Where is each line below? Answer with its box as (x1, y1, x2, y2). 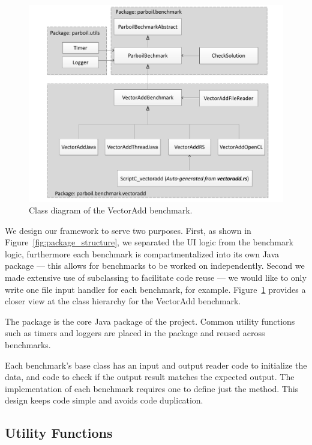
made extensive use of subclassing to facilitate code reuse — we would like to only (5, 271, 307, 284)
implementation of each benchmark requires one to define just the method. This (5, 382, 299, 394)
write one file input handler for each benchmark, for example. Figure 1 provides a (5, 283, 306, 295)
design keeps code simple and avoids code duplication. (5, 394, 203, 407)
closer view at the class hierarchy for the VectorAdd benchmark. (5, 295, 241, 307)
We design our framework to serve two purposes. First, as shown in (5, 224, 251, 236)
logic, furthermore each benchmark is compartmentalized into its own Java (5, 247, 280, 260)
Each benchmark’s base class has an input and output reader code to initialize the (5, 358, 307, 371)
